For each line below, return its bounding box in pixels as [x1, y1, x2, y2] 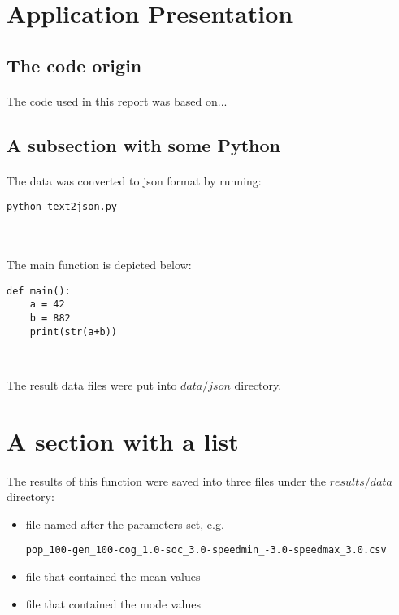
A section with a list [7, 424, 239, 457]
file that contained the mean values [25, 567, 201, 584]
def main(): [7, 285, 71, 297]
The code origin [7, 52, 142, 77]
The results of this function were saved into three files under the [7, 472, 326, 489]
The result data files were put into [7, 376, 177, 393]
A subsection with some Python [7, 132, 281, 157]
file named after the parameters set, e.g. [25, 515, 224, 532]
